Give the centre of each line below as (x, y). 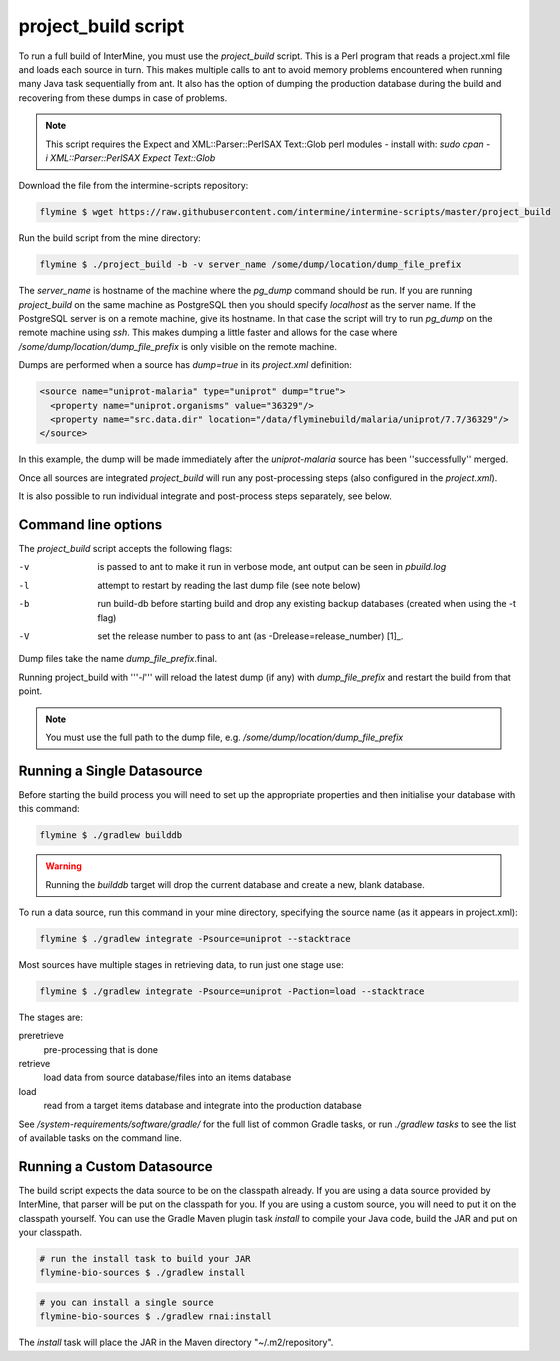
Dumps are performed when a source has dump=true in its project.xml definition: (185, 365)
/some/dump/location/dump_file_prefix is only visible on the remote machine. (177, 346)
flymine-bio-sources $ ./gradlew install (142, 1273)
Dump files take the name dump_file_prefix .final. (118, 659)
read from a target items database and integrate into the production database (202, 1106)
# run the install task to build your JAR (145, 1259)
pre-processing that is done (101, 1049)
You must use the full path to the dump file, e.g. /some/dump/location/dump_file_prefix (224, 737)
